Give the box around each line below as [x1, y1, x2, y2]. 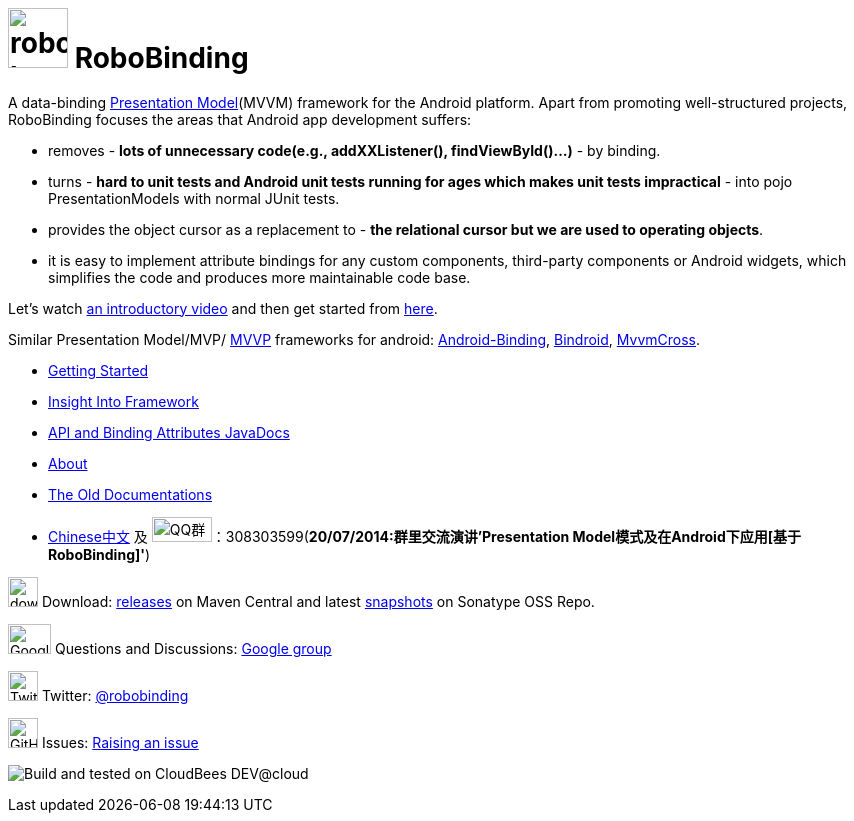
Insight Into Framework [48, 392, 199, 410]
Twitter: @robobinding [41, 686, 189, 704]
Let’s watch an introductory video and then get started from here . [8, 299, 438, 317]
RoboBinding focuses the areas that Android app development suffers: [8, 110, 472, 128]
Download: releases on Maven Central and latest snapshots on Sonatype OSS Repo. [41, 592, 595, 610]
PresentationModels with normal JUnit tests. [48, 189, 340, 207]
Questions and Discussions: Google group [54, 639, 332, 657]
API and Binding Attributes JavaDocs [48, 423, 290, 441]
